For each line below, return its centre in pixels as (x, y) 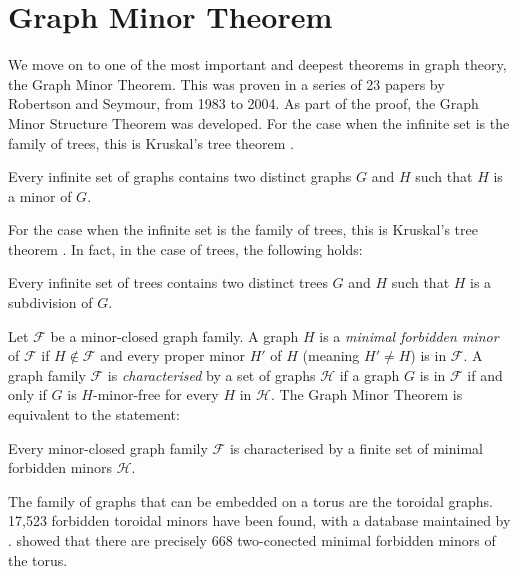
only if (27, 394)
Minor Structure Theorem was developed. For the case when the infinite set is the (259, 122)
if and (485, 374)
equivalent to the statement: (94, 414)
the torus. (38, 559)
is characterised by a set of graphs (211, 374)
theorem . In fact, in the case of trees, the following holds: (185, 248)
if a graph (369, 374)
